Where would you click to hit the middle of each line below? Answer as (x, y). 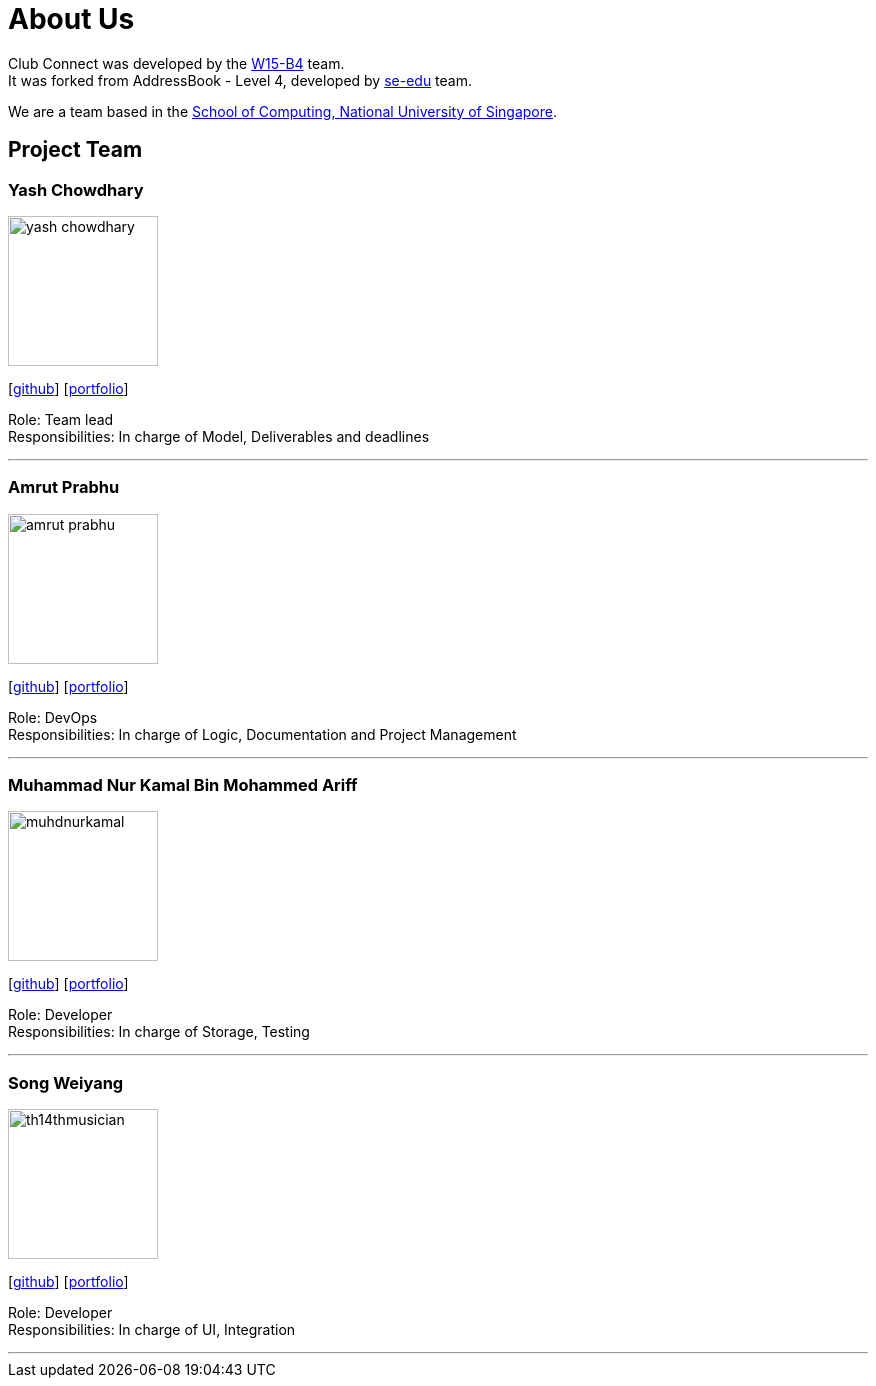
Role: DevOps (53, 717)
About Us (71, 19)
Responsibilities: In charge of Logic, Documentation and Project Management (262, 734)
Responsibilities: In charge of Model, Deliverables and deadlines (219, 436)
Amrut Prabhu (64, 487)
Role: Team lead (61, 419)
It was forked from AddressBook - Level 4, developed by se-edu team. (240, 80)
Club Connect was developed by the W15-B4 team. (176, 63)
